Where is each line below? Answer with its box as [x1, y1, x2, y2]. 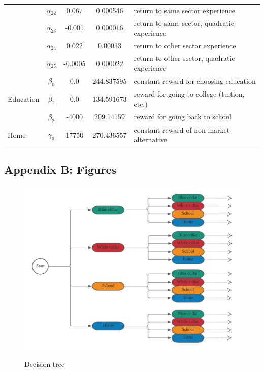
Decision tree [24, 359, 65, 369]
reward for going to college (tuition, [134, 88, 245, 99]
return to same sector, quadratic [134, 17, 234, 28]
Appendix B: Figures [4, 161, 117, 177]
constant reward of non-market [134, 124, 230, 135]
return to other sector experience [134, 40, 236, 51]
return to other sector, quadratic [134, 52, 235, 63]
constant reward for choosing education [134, 75, 256, 86]
